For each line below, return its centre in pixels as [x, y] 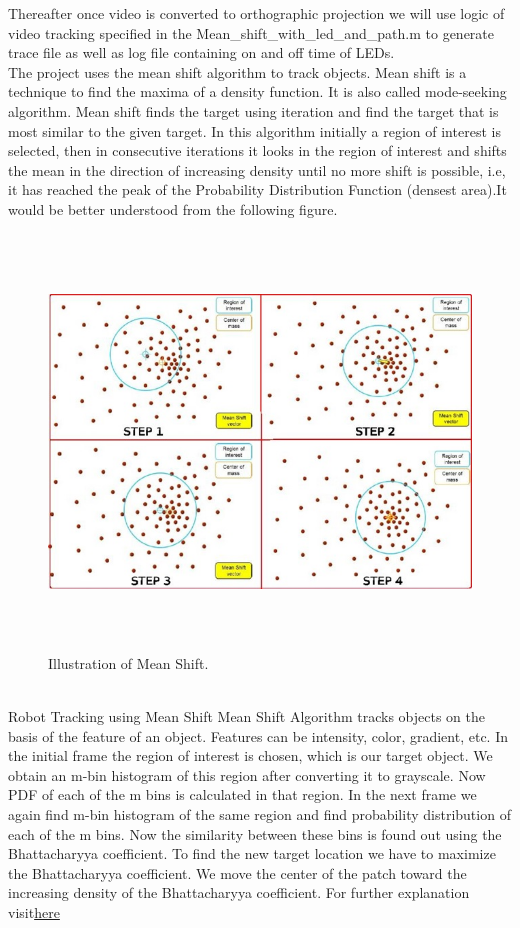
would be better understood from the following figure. [173, 208]
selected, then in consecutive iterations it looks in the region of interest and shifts [257, 150]
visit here [34, 911]
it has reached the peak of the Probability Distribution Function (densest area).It [257, 189]
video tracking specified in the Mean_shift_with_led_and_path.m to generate [251, 32]
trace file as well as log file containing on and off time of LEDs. [201, 52]
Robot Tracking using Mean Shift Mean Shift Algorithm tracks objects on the [246, 716]
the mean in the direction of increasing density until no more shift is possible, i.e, [257, 169]
